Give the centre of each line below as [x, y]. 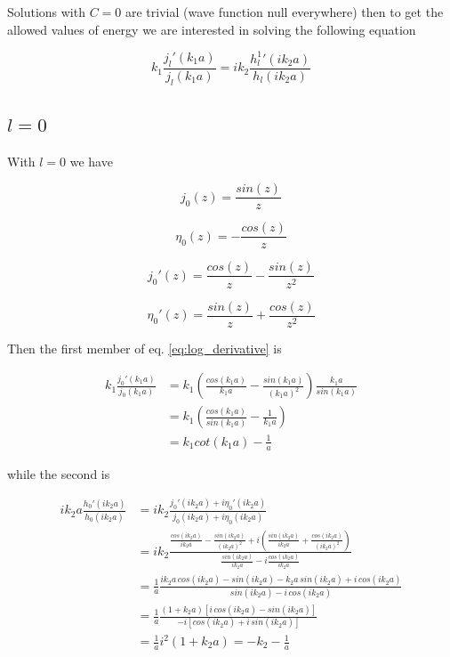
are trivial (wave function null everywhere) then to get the [284, 12]
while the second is [59, 473]
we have [91, 161]
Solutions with [46, 12]
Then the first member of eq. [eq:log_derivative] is [145, 348]
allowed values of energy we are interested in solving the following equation [212, 29]
